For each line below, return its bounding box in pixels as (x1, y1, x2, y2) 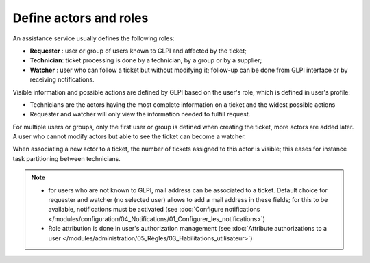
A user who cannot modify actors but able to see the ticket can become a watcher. (12, 132, 246, 140)
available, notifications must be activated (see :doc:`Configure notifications (48, 205, 260, 214)
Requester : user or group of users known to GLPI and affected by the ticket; (29, 47, 247, 55)
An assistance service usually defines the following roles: (12, 34, 175, 42)
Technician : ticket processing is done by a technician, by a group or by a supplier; (29, 56, 262, 64)
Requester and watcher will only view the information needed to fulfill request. (29, 110, 251, 118)
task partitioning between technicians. (12, 154, 121, 162)
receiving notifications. (29, 75, 95, 84)
